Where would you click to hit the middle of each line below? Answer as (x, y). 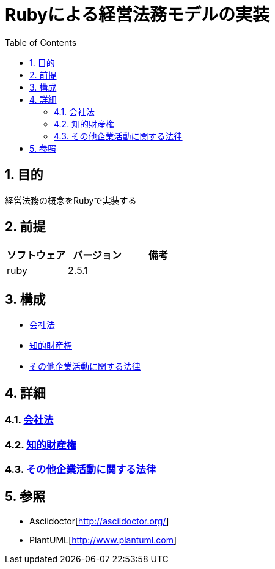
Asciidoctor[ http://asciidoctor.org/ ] (99, 521)
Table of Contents (41, 42)
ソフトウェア (36, 255)
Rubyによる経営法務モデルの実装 (137, 15)
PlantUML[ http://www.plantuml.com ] (103, 540)
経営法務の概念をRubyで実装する (71, 200)
